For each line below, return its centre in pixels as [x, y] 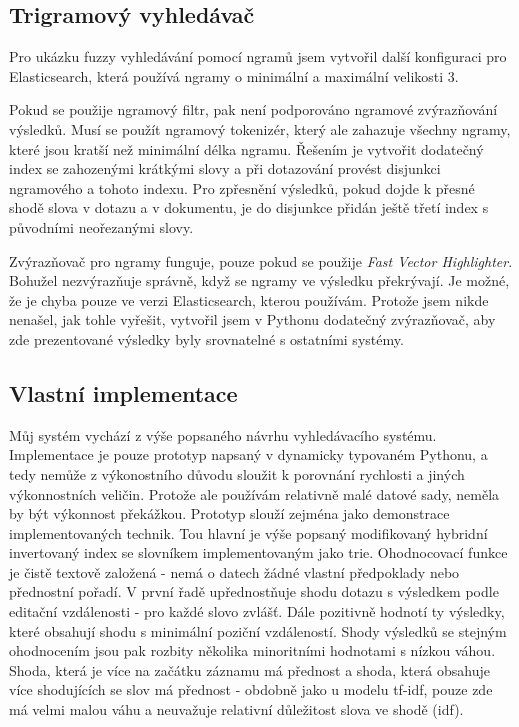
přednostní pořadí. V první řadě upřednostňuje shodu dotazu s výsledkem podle [254, 591]
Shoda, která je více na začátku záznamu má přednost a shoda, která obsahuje [250, 669]
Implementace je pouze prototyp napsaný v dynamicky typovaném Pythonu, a [248, 454]
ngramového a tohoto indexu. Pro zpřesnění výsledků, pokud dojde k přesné [242, 187]
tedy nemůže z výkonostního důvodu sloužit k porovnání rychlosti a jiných [237, 473]
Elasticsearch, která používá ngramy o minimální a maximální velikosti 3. [234, 75]
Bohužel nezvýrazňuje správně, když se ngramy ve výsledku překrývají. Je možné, [259, 280]
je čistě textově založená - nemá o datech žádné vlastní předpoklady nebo [234, 571]
